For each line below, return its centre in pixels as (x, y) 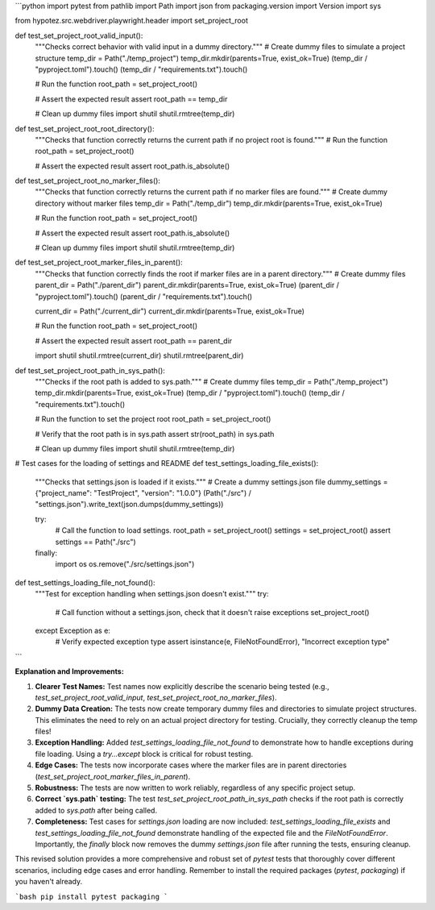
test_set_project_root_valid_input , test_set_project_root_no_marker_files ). (156, 697)
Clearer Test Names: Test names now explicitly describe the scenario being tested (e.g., (182, 686)
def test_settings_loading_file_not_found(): (85, 582)
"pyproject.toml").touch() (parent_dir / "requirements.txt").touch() (144, 296)
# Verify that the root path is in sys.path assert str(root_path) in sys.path (155, 434)
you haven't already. (49, 882)
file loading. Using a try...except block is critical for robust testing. (144, 754)
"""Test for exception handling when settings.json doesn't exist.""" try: (152, 594)
